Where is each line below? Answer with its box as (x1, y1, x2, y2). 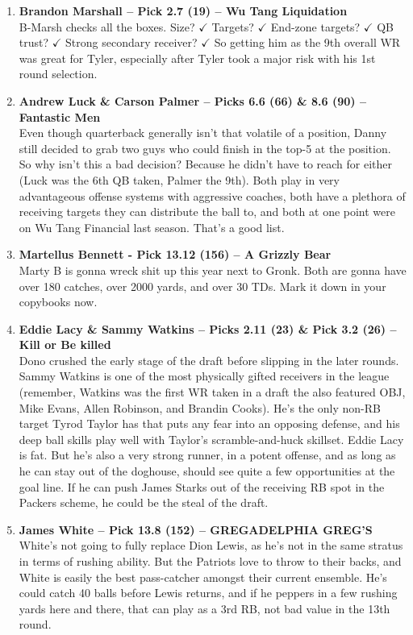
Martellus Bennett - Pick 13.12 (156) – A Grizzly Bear (19, 246, 332, 263)
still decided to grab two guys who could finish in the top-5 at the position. (19, 139, 391, 156)
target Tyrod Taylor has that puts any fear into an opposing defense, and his (19, 415, 400, 432)
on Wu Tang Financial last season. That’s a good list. (19, 218, 285, 235)
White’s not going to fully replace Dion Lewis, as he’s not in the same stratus (19, 537, 403, 554)
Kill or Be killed (19, 336, 111, 353)
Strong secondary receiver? (65, 34, 198, 51)
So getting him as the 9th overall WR (214, 34, 401, 51)
